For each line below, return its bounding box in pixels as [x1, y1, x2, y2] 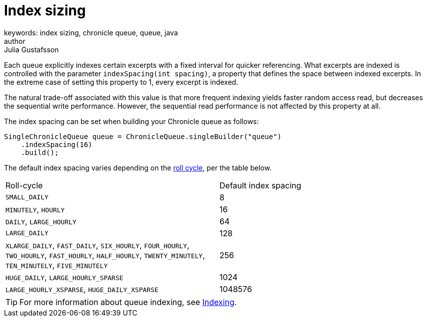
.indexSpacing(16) [20, 140, 93, 149]
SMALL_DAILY [5, 193, 49, 201]
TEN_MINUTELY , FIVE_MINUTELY [5, 260, 108, 270]
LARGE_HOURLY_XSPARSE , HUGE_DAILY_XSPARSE [5, 284, 159, 294]
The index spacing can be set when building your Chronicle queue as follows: [4, 117, 259, 126]
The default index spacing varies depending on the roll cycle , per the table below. [4, 163, 272, 172]
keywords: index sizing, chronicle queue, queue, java [4, 28, 178, 37]
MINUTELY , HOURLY [5, 204, 65, 214]
